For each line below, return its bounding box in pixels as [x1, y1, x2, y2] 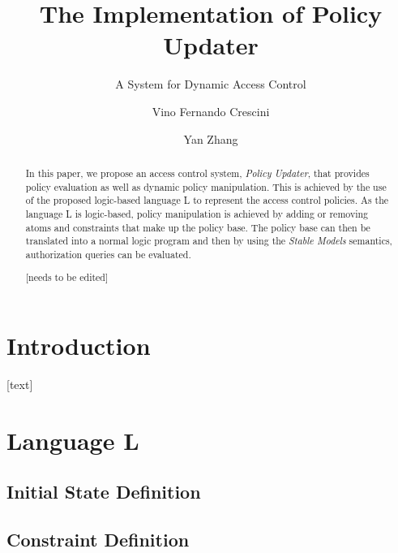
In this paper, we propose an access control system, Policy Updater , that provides [25, 166, 370, 179]
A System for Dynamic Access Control [115, 76, 306, 93]
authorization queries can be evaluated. [25, 247, 191, 261]
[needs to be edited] [25, 270, 109, 284]
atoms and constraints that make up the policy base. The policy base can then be [25, 220, 370, 234]
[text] [6, 375, 33, 392]
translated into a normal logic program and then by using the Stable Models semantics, [25, 234, 392, 248]
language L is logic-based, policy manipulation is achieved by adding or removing [25, 206, 369, 220]
